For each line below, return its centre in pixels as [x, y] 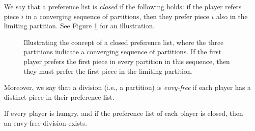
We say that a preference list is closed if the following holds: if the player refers [123, 6]
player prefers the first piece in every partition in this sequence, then [127, 61]
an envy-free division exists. [46, 122]
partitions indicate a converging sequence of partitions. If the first [123, 52]
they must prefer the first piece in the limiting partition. [108, 71]
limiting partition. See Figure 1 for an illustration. [79, 26]
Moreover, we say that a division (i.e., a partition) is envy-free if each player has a [127, 87]
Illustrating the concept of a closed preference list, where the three [124, 42]
